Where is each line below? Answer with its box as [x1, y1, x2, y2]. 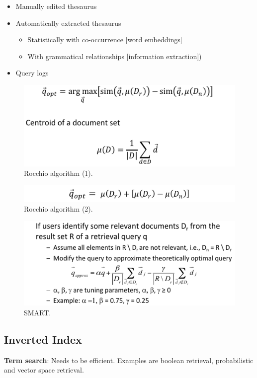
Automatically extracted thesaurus [15, 17, 121, 28]
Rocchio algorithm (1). [24, 168, 93, 178]
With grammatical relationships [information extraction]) [27, 51, 202, 61]
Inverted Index [4, 331, 82, 347]
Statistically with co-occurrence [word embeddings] [27, 34, 182, 45]
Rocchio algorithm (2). [24, 203, 93, 214]
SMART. [24, 307, 51, 317]
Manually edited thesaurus [15, 1, 97, 11]
